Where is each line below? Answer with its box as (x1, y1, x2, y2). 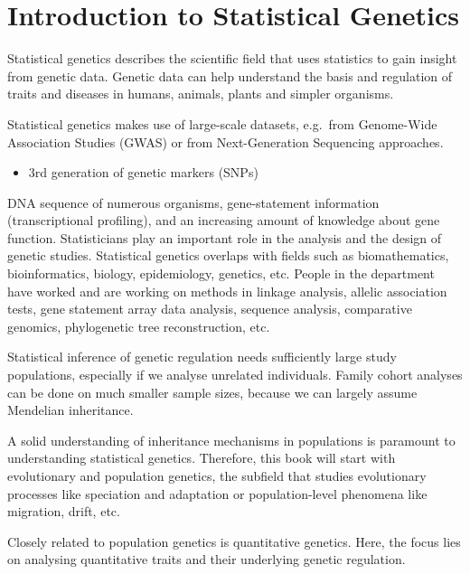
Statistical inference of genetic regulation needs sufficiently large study (7, 347, 397, 366)
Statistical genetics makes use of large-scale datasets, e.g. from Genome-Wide (7, 114, 437, 133)
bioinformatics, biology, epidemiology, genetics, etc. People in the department (7, 264, 435, 283)
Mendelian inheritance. (7, 400, 134, 419)
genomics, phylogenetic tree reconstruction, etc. (7, 316, 270, 335)
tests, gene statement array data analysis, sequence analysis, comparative (7, 299, 412, 318)
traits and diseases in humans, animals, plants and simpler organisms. (7, 84, 394, 103)
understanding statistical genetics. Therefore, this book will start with (7, 448, 396, 467)
